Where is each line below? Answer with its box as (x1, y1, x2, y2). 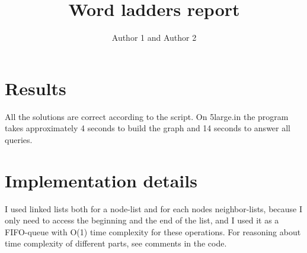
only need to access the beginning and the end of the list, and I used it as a (5, 214, 279, 226)
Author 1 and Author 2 (111, 31, 197, 44)
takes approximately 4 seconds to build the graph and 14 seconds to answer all (5, 122, 291, 134)
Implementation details (5, 168, 197, 192)
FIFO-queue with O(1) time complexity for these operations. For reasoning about (5, 225, 301, 238)
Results (5, 76, 66, 100)
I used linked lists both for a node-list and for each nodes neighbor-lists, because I (5, 202, 303, 215)
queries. (5, 133, 33, 145)
